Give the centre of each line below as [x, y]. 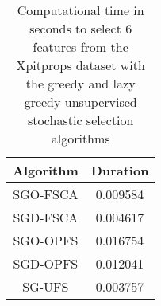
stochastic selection [80, 120]
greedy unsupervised [80, 102]
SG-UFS [46, 286]
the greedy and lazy [80, 83]
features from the [80, 47]
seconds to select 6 [81, 28]
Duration [120, 170]
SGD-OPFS [46, 263]
